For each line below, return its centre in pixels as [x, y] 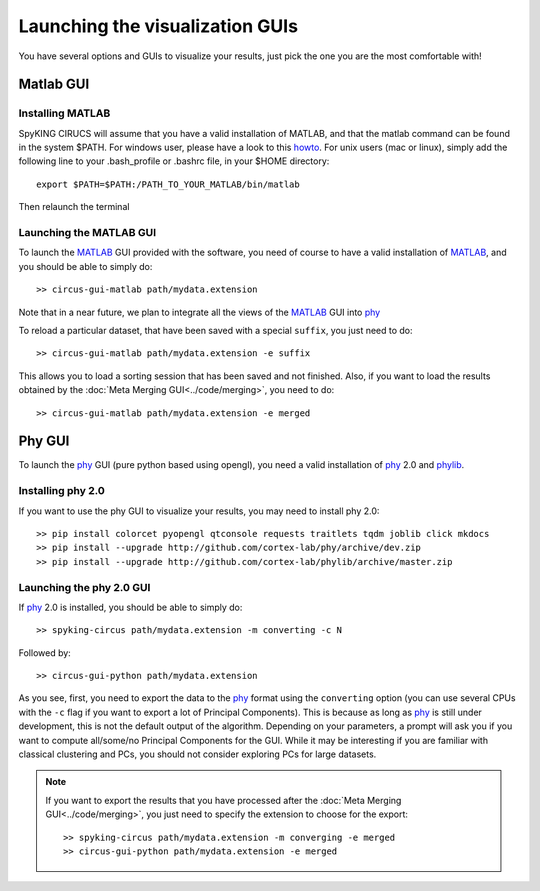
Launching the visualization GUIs [158, 26]
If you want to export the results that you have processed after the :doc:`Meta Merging [223, 800]
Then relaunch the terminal [74, 207]
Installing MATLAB [64, 113]
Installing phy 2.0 [61, 491]
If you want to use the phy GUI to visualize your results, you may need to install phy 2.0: [199, 511]
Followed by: [45, 652]
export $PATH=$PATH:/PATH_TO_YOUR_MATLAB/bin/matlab [168, 184]
